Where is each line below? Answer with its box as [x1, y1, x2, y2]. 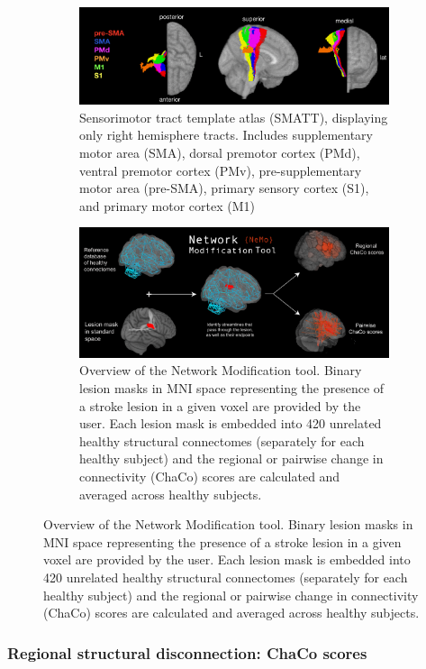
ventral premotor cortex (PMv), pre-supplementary [79, 160, 362, 179]
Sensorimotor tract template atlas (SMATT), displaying [79, 107, 388, 126]
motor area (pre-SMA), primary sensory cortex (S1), [79, 179, 369, 197]
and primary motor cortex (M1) [79, 196, 256, 215]
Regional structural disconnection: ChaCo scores [7, 641, 367, 664]
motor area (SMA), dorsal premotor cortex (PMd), [79, 142, 360, 161]
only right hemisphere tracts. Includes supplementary [79, 125, 373, 144]
